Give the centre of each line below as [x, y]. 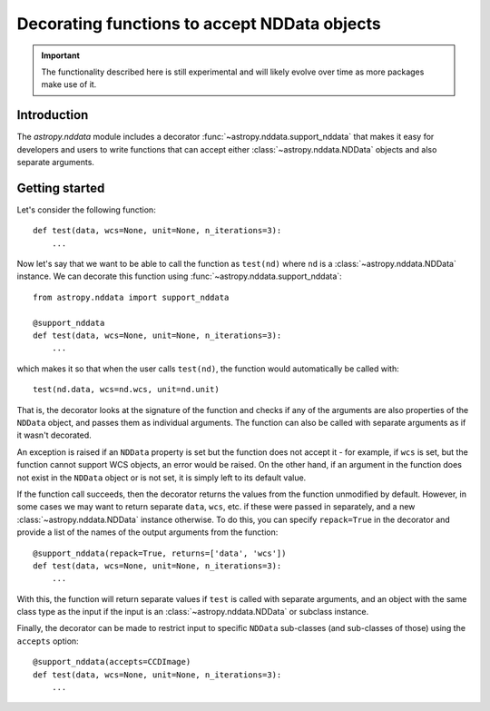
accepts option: [48, 641]
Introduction [53, 115]
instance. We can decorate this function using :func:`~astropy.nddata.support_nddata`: [179, 276]
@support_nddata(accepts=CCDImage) [112, 662]
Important [61, 55]
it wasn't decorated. [54, 435]
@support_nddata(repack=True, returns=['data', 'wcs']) [160, 553]
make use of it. [69, 84]
